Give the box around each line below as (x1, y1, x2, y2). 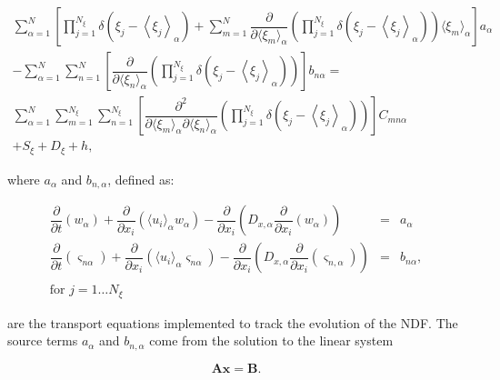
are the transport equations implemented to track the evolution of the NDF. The (7, 313, 458, 332)
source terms (7, 331, 78, 350)
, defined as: (107, 169, 175, 188)
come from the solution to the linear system (149, 331, 394, 350)
